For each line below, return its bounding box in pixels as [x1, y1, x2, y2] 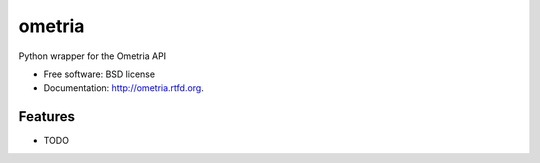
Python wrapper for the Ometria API [18, 50, 167, 62]
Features [18, 108, 75, 125]
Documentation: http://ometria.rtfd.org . [43, 82, 204, 94]
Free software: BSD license [43, 68, 155, 80]
